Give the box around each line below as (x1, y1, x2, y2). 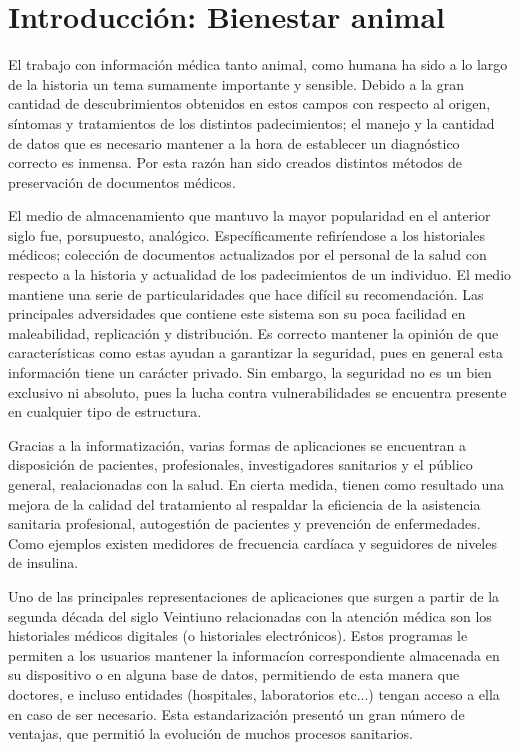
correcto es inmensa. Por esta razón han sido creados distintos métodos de (8, 152, 463, 173)
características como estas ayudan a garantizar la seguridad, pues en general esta (8, 342, 503, 363)
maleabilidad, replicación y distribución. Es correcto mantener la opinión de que (8, 322, 499, 343)
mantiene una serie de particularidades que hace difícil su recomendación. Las (8, 283, 484, 304)
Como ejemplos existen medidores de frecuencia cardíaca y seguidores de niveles (8, 532, 497, 553)
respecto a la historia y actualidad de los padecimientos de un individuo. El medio (8, 264, 512, 285)
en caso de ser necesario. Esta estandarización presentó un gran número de (8, 703, 465, 724)
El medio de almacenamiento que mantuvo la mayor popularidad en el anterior (8, 205, 491, 226)
